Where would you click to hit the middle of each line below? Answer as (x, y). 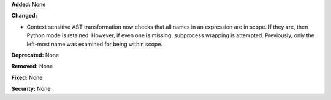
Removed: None (32, 66)
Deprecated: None (35, 55)
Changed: (24, 16)
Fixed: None (27, 77)
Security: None (31, 89)
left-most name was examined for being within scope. (94, 44)
